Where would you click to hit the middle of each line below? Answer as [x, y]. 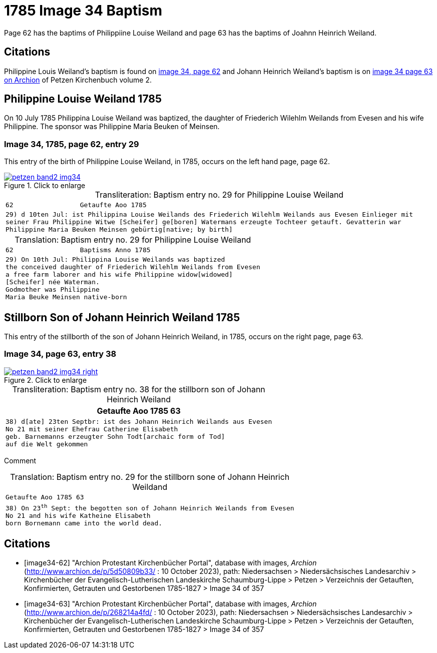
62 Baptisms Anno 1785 [78, 250]
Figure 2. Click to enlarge [46, 380]
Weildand [150, 487]
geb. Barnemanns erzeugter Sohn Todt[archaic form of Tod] [115, 436]
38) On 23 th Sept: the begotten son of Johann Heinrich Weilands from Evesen [150, 507]
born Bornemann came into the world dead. [84, 523]
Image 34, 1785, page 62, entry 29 [72, 144]
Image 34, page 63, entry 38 [60, 354]
